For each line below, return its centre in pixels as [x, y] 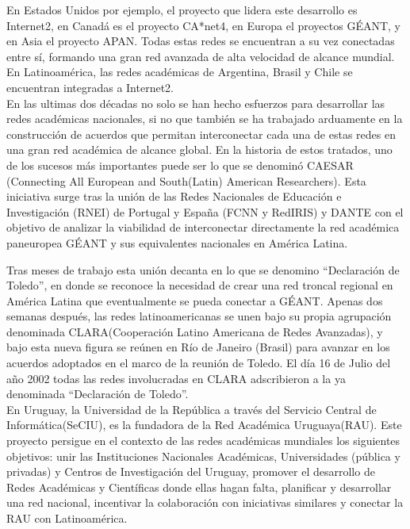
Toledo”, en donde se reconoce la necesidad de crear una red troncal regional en [200, 285]
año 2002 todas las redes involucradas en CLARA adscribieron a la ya [176, 378]
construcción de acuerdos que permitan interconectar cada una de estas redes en [201, 134]
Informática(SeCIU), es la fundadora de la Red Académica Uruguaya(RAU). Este [204, 425]
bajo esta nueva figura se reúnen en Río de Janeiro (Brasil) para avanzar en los [198, 347]
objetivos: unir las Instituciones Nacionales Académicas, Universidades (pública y [203, 456]
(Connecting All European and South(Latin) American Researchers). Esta [186, 180]
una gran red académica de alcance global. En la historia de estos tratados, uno [199, 149]
